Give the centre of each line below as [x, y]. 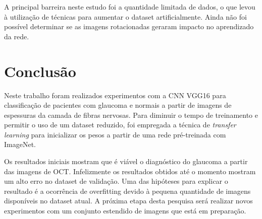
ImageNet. [20, 144]
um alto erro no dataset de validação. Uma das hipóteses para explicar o [116, 181]
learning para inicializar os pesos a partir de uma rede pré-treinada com [115, 134]
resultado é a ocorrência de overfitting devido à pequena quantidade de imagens [127, 191]
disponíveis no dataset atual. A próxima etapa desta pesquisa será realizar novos [128, 201]
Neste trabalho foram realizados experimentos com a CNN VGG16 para [115, 95]
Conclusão [40, 71]
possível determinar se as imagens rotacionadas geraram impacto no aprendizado [129, 26]
